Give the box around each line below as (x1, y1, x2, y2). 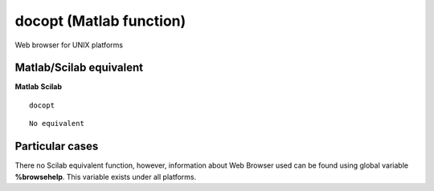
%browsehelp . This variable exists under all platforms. (14, 172, 197, 181)
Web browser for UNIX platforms (14, 40, 124, 50)
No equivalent (29, 119, 84, 128)
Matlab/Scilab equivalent (14, 61, 144, 75)
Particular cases (14, 140, 99, 153)
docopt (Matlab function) (14, 12, 186, 30)
